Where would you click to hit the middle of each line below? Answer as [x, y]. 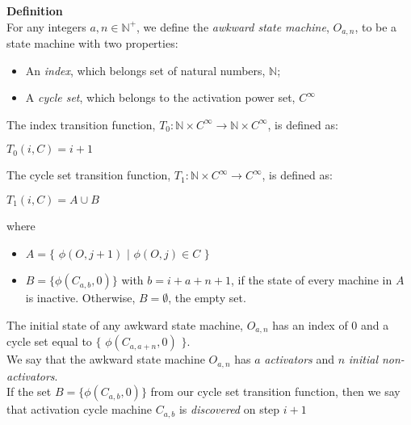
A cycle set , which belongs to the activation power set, [160, 97]
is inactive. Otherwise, [80, 298]
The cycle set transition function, [89, 175]
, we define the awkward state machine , [233, 26]
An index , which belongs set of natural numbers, [145, 70]
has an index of [310, 324]
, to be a [376, 26]
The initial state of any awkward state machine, [125, 324]
